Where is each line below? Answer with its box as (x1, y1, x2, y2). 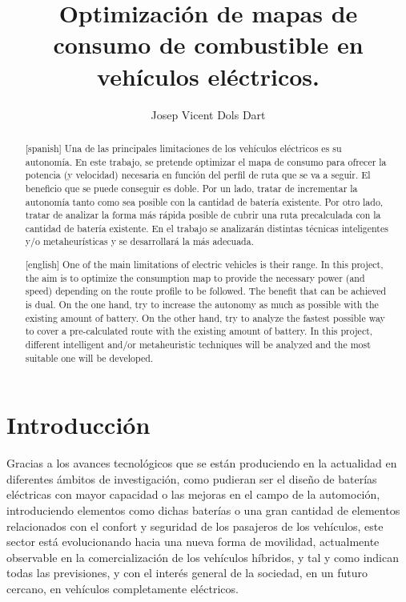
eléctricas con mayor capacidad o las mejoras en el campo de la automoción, (6, 486, 380, 503)
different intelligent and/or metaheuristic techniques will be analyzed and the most (25, 337, 371, 351)
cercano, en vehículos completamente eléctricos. (6, 580, 239, 596)
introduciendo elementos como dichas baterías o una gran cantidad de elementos (6, 502, 400, 518)
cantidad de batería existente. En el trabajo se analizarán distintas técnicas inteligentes (25, 221, 388, 235)
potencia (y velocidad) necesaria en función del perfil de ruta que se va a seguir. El (25, 168, 371, 182)
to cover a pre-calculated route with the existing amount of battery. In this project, (25, 324, 373, 338)
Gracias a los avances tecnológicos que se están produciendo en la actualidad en (6, 455, 397, 472)
